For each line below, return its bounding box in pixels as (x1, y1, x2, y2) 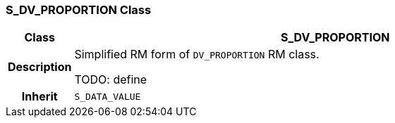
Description (8, 60, 72, 75)
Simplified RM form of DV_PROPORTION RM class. (74, 47, 320, 62)
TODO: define (74, 72, 147, 87)
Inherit (21, 89, 58, 104)
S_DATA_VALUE (74, 91, 141, 102)
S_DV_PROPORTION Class (6, 3, 152, 17)
